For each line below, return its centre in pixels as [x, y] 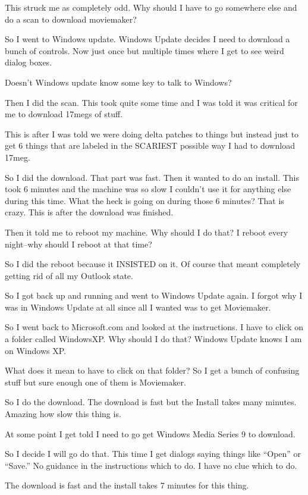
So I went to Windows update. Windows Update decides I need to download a [147, 39]
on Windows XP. [35, 350]
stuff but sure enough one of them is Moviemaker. [95, 382]
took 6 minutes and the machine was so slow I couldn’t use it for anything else [148, 189]
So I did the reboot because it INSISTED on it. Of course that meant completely [153, 264]
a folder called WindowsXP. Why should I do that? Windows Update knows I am [153, 339]
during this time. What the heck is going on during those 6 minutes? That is [144, 200]
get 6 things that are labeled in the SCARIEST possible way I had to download [150, 145]
